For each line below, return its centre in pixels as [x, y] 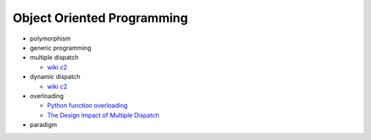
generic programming [61, 47]
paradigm [44, 125]
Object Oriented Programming [100, 18]
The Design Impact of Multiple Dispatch [103, 115]
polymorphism [50, 38]
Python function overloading [87, 106]
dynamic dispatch [55, 77]
